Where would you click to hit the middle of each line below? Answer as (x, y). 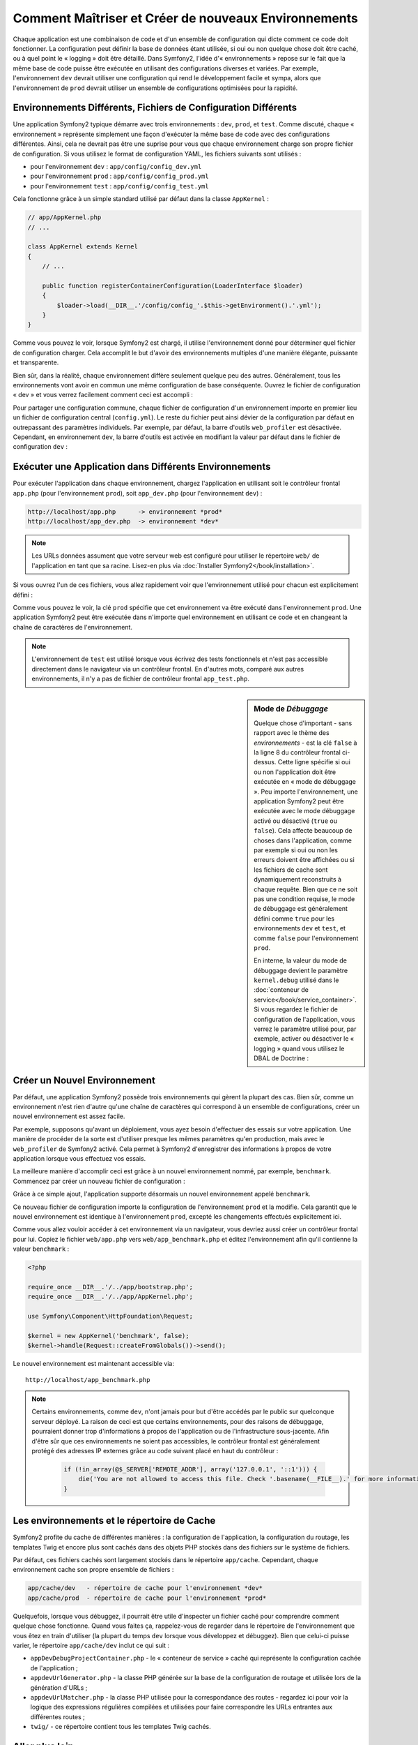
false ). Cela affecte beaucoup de (303, 831)
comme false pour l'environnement (306, 938)
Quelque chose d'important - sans (303, 723)
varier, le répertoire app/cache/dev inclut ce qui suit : (91, 1645)
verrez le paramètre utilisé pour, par (305, 1029)
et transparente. (36, 362)
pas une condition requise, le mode (304, 899)
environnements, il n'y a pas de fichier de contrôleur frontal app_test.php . (141, 679)
